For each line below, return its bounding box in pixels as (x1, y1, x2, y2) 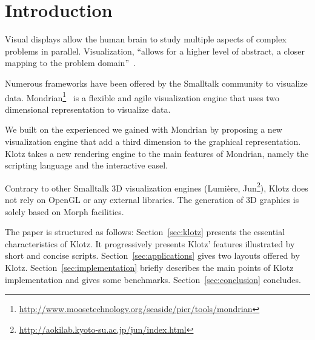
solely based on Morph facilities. (5, 205, 124, 218)
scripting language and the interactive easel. (5, 159, 168, 172)
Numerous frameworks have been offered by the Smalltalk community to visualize (5, 76, 308, 89)
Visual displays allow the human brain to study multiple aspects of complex (5, 33, 287, 45)
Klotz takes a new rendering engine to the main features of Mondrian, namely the (5, 147, 309, 159)
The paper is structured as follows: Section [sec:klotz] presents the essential (5, 225, 285, 238)
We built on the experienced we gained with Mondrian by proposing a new (5, 123, 282, 136)
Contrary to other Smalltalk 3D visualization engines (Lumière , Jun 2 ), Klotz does (5, 179, 308, 194)
